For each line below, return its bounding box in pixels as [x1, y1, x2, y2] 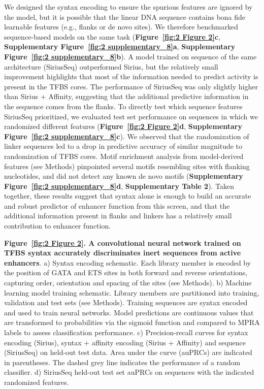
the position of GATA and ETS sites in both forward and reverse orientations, [4, 267, 248, 278]
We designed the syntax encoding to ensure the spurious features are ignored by [4, 2, 253, 12]
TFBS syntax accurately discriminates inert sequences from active [4, 247, 241, 258]
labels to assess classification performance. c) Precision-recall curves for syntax [4, 327, 248, 337]
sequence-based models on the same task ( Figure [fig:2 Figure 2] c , [4, 31, 220, 42]
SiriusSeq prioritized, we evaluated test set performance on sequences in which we [4, 111, 258, 121]
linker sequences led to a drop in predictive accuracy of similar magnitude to [4, 141, 243, 151]
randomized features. [4, 376, 69, 387]
